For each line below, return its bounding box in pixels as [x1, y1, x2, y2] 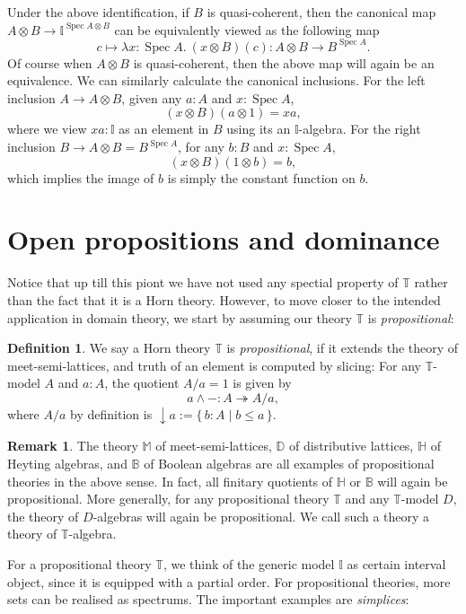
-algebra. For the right [298, 119, 421, 138]
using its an [226, 119, 291, 138]
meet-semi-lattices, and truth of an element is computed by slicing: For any [7, 355, 421, 374]
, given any [121, 88, 182, 107]
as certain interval [347, 555, 446, 573]
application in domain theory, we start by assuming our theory [7, 308, 352, 327]
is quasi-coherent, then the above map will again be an [133, 53, 435, 72]
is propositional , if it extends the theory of [226, 338, 459, 357]
